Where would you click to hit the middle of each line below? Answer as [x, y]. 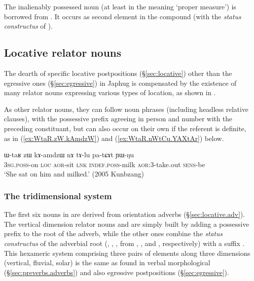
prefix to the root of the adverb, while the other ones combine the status [113, 233]
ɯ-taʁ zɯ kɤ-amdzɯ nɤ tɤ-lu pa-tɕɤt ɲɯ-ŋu [69, 155]
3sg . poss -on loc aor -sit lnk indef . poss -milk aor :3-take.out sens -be [105, 164]
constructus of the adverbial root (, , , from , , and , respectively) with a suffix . [124, 243]
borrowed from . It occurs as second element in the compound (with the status [123, 16]
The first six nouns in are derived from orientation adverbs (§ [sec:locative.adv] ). [125, 214]
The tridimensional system [58, 195]
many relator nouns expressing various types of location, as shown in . [110, 92]
